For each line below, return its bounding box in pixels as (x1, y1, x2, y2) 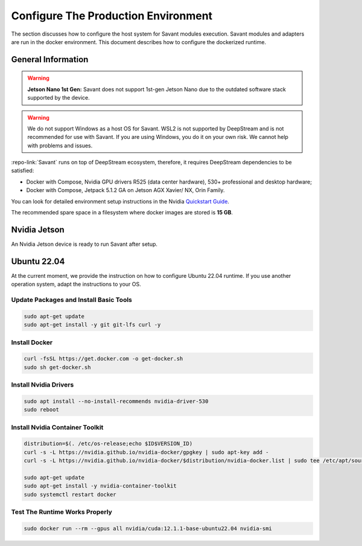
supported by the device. (27, 94, 90, 101)
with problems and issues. (27, 142, 93, 149)
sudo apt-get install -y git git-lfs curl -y (24, 321, 161, 329)
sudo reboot (24, 406, 60, 413)
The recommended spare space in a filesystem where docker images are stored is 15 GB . (11, 209, 233, 216)
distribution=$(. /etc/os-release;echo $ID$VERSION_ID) (24, 440, 193, 447)
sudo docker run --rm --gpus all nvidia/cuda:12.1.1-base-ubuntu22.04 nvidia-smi (24, 525, 273, 532)
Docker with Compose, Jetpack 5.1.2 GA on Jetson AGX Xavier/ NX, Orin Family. (26, 187, 225, 194)
